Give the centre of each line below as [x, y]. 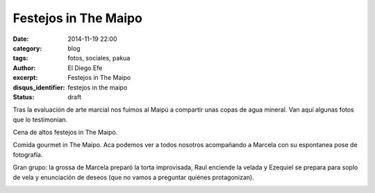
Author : [24, 68]
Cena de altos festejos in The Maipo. [65, 133]
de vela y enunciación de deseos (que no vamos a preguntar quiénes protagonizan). [134, 177]
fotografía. [28, 154]
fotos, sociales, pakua [99, 58]
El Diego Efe [85, 68]
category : [27, 48]
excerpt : [25, 78]
